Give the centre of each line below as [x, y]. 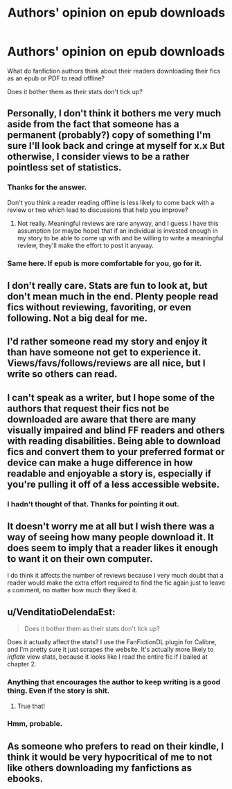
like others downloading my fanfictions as [100, 768]
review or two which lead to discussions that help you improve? [98, 210]
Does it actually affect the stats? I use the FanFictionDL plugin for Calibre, [112, 642]
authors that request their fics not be [88, 408]
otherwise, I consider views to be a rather [98, 157]
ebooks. [25, 778]
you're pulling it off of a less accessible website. [114, 484]
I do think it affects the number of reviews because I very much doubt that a [115, 576]
